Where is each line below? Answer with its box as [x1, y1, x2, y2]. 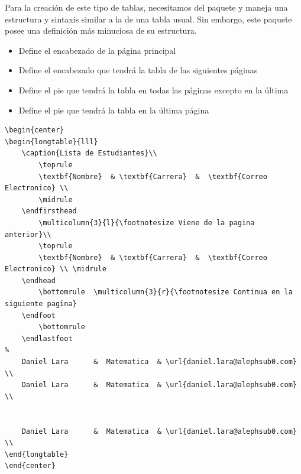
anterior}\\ [5, 230, 51, 239]
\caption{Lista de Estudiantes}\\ [21, 149, 157, 158]
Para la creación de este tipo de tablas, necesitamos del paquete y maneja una [5, 1, 288, 13]
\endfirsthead [21, 207, 77, 216]
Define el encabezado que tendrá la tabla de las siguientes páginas [18, 64, 258, 76]
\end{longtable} [5, 450, 69, 459]
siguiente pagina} [5, 300, 77, 309]
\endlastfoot [21, 334, 73, 343]
